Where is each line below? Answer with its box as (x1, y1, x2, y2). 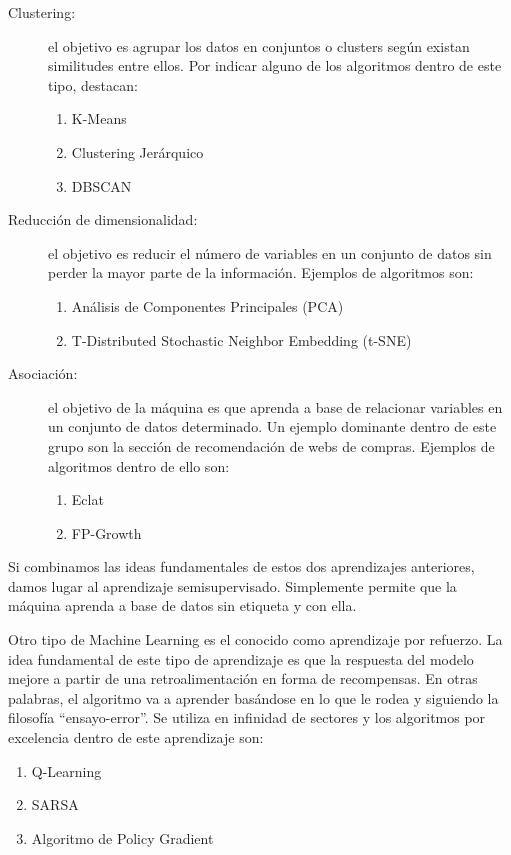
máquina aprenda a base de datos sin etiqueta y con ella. (8, 595, 357, 616)
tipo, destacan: (48, 74, 138, 95)
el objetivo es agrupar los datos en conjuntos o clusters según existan (48, 35, 470, 56)
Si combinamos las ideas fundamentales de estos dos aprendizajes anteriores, (8, 556, 475, 577)
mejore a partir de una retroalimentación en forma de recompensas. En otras (8, 668, 478, 689)
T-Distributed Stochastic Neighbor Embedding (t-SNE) (71, 329, 412, 350)
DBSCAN (71, 175, 132, 196)
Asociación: (8, 363, 78, 384)
